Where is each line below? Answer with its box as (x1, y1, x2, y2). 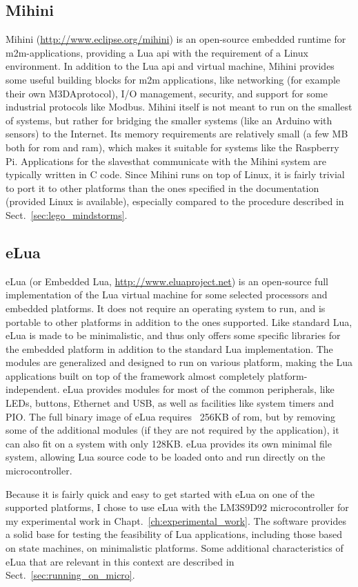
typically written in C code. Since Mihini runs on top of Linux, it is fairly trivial (6, 167, 345, 182)
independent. (6, 382, 60, 396)
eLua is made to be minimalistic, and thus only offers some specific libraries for (6, 328, 341, 343)
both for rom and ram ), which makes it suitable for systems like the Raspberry (6, 139, 339, 154)
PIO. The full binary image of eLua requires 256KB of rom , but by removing (6, 409, 336, 423)
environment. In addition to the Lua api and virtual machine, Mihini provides (6, 59, 335, 73)
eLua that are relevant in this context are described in (6, 554, 235, 568)
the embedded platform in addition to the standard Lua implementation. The (6, 341, 333, 356)
